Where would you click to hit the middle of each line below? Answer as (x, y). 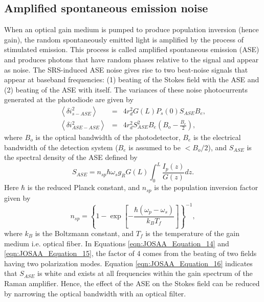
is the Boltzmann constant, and (84, 233)
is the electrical (217, 137)
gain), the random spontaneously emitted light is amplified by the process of (124, 39)
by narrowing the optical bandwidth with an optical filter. (95, 293)
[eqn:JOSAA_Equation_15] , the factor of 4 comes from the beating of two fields (130, 253)
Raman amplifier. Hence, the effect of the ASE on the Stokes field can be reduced (132, 283)
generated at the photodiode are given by (69, 99)
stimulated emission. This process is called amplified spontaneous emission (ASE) (132, 49)
